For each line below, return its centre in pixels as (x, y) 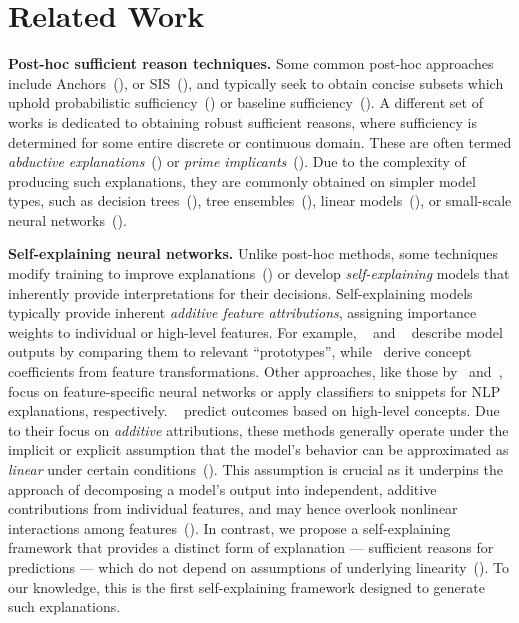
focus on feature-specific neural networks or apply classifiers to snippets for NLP (254, 390)
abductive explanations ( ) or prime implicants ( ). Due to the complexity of (237, 161)
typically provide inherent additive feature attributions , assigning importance (242, 312)
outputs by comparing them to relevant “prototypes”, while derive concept (240, 351)
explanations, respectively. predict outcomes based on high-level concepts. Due (254, 410)
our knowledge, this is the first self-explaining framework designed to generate (246, 586)
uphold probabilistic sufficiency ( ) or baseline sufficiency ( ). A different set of (245, 102)
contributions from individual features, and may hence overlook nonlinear (233, 508)
